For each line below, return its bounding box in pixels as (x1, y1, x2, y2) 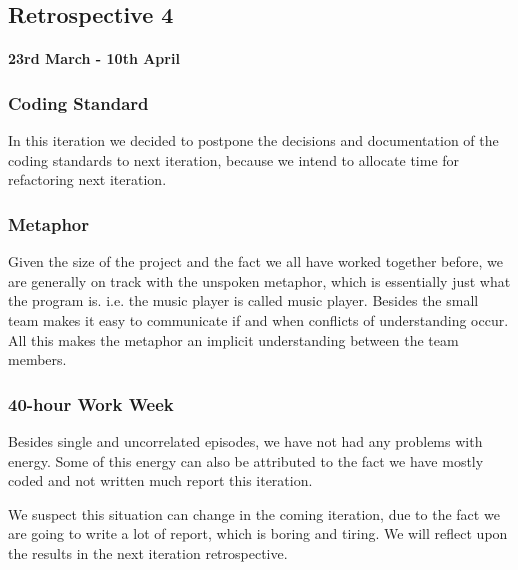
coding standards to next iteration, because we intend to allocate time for (8, 149, 460, 170)
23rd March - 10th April (8, 48, 180, 69)
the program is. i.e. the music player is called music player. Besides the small (8, 290, 479, 311)
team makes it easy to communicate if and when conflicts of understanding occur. (8, 309, 509, 330)
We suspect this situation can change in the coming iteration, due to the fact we (8, 503, 500, 524)
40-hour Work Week (8, 391, 174, 416)
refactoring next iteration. (8, 169, 167, 190)
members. (8, 349, 67, 370)
